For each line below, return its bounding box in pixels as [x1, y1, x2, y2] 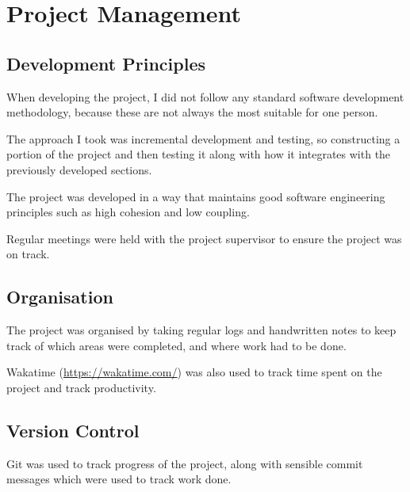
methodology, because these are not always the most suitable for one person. [6, 104, 378, 120]
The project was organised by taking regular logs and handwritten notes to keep [6, 322, 397, 338]
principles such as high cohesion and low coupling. [6, 204, 250, 220]
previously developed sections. [6, 161, 152, 177]
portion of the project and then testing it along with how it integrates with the [6, 146, 391, 162]
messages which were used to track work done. [6, 471, 232, 487]
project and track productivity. [6, 379, 156, 395]
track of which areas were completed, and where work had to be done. [6, 337, 347, 353]
